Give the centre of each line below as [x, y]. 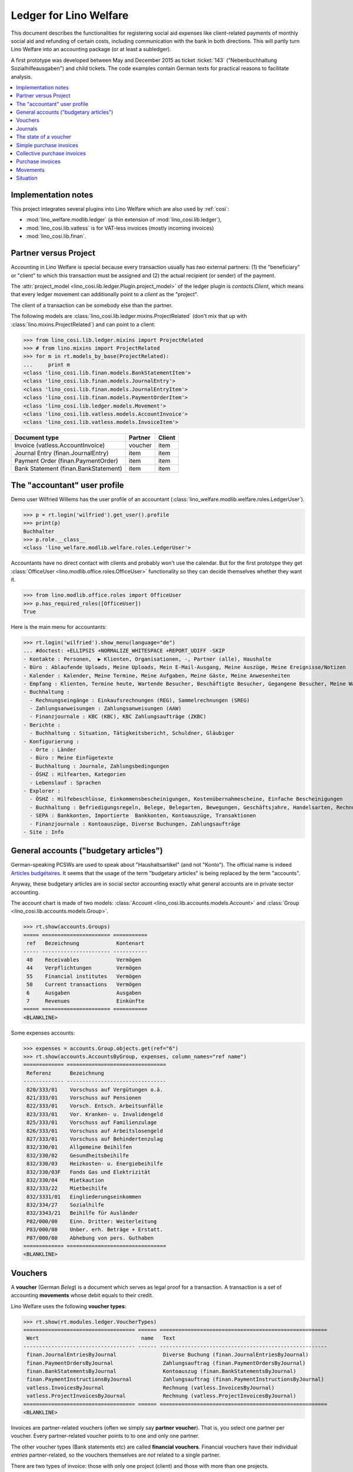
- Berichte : [42, 725]
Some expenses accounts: [43, 1033]
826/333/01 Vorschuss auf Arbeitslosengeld [95, 1131]
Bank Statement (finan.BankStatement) [69, 469]
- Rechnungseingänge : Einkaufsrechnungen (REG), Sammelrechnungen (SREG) [140, 700]
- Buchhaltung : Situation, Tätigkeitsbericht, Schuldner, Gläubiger [132, 733]
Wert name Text [101, 1338]
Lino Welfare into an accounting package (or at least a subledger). [91, 49]
